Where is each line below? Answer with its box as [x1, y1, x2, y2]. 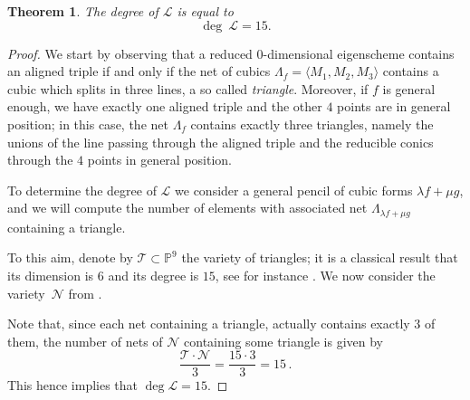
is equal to [177, 2, 234, 20]
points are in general [337, 97, 451, 116]
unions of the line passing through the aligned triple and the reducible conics [7, 132, 434, 151]
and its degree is [108, 265, 199, 284]
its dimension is [7, 265, 94, 284]
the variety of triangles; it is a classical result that [181, 248, 458, 267]
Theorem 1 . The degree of [7, 2, 158, 20]
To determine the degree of [7, 180, 157, 199]
